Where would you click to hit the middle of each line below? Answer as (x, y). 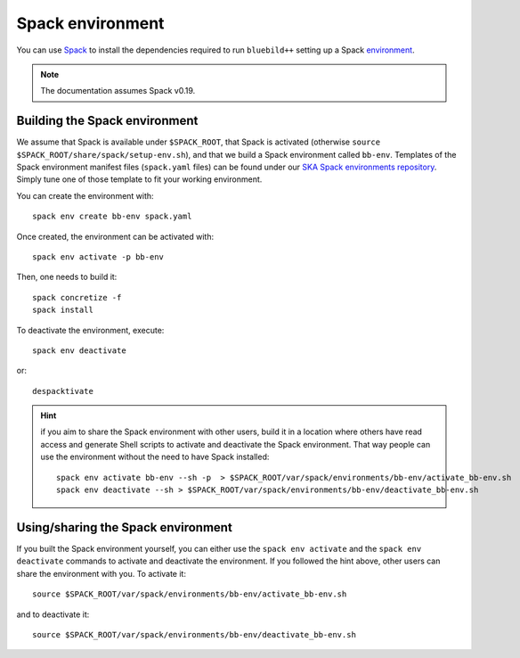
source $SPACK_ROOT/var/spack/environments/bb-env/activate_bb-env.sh (190, 594)
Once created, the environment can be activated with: (115, 236)
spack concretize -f (77, 297)
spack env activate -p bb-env (98, 257)
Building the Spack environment (107, 121)
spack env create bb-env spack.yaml (112, 217)
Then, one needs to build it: (67, 277)
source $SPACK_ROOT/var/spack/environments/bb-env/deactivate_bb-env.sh (194, 634)
